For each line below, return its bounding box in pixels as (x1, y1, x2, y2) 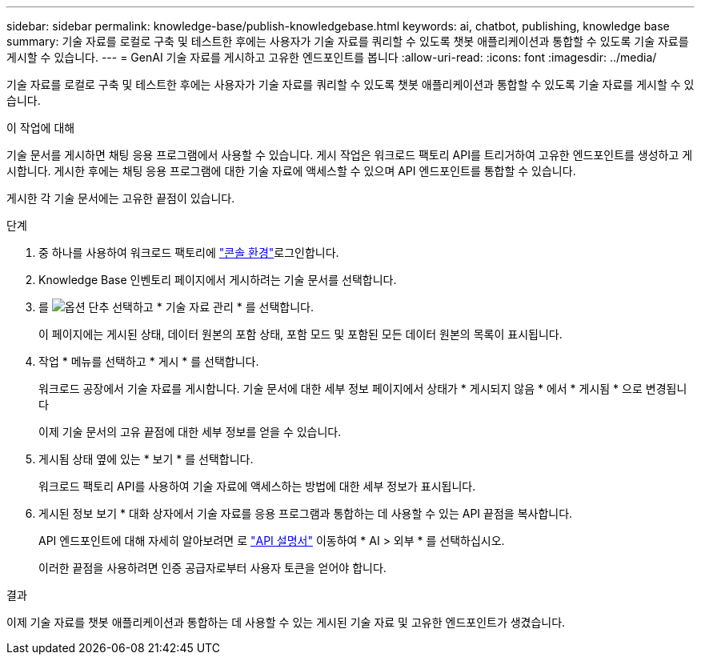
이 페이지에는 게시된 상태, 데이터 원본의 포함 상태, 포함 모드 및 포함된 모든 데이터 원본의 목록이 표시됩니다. (38, 327, 563, 341)
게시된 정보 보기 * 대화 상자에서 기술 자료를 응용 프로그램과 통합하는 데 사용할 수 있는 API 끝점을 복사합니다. (38, 507, 573, 520)
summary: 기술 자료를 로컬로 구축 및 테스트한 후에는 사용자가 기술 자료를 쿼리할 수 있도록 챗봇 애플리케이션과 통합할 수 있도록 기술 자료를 (6, 34, 689, 48)
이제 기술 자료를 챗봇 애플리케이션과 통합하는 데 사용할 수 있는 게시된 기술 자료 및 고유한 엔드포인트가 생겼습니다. (6, 615, 566, 629)
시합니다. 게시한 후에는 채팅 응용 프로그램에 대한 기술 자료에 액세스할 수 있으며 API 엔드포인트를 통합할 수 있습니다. (6, 164, 576, 178)
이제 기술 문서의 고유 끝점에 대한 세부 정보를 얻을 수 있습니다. (38, 425, 342, 439)
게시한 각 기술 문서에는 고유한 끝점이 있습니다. (6, 191, 235, 205)
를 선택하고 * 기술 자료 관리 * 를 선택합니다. (38, 300, 314, 314)
